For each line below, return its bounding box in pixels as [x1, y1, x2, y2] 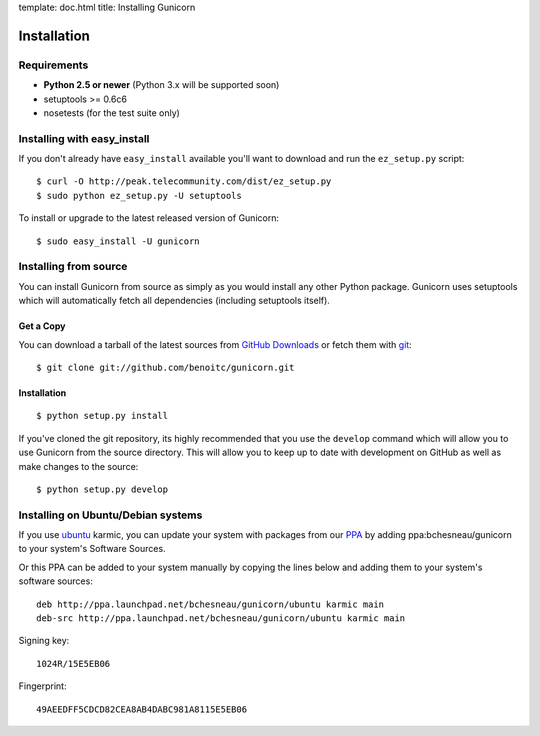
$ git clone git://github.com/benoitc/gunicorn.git [36, 361, 295, 373]
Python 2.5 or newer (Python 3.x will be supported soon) [43, 79, 280, 91]
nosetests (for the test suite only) [43, 106, 180, 119]
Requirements [18, 58, 89, 72]
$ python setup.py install [36, 410, 169, 422]
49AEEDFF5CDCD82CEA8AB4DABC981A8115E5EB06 [36, 703, 248, 715]
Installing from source [18, 260, 128, 274]
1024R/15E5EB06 [36, 658, 111, 669]
